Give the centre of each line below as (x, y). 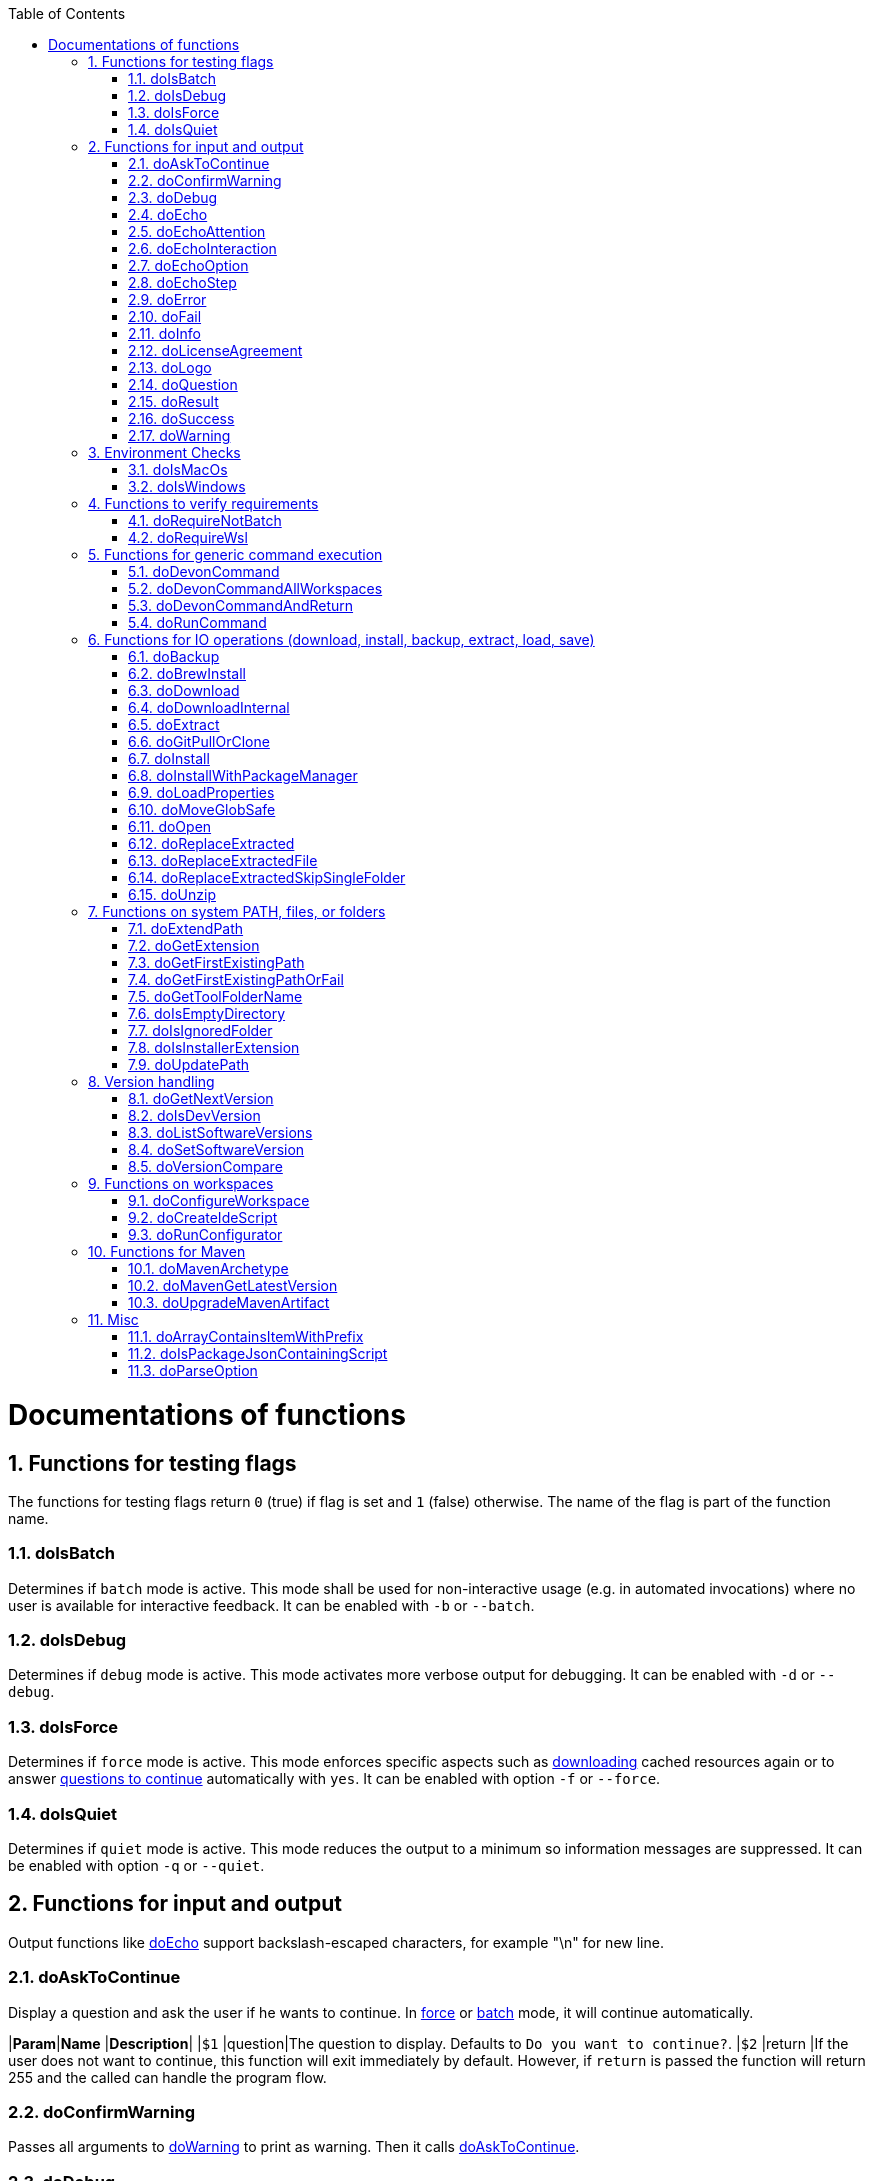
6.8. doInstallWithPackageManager (243, 775)
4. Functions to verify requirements (203, 503)
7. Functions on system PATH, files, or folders (237, 911)
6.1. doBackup (174, 656)
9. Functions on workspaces (181, 1183)
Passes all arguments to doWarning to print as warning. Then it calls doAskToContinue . (294, 2147)
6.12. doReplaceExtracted (211, 843)
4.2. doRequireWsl (188, 537)
